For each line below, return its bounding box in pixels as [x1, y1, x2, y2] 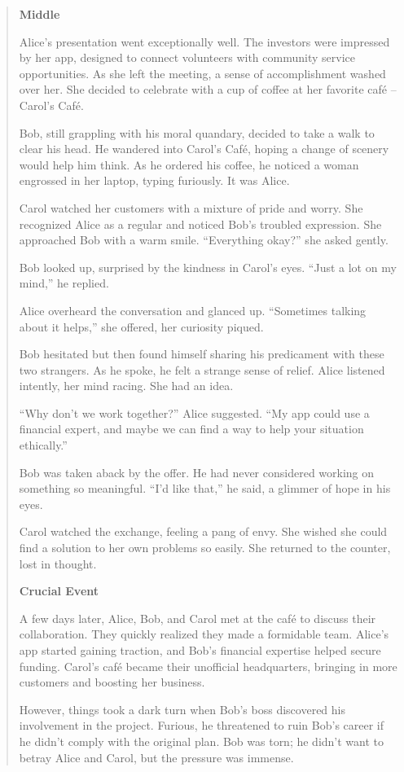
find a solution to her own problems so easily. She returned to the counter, [19, 539, 391, 556]
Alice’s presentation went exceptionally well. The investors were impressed [19, 33, 390, 50]
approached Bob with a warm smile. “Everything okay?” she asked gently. [19, 231, 389, 248]
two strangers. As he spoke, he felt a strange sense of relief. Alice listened [19, 361, 385, 378]
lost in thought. [19, 555, 97, 572]
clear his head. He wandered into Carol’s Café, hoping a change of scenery [19, 140, 389, 157]
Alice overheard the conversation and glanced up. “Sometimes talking [19, 301, 367, 318]
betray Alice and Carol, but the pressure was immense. [19, 748, 294, 765]
